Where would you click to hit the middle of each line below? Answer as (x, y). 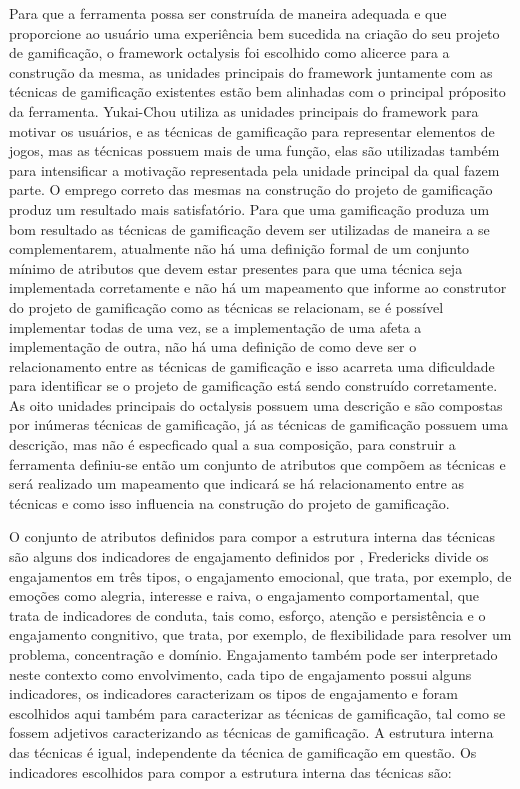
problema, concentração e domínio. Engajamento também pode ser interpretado (253, 654)
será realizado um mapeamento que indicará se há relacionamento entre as (236, 483)
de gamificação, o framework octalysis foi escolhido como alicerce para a (229, 52)
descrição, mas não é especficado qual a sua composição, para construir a (232, 444)
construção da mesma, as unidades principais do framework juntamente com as (251, 71)
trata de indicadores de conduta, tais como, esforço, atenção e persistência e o (247, 614)
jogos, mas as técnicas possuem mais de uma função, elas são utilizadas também (254, 150)
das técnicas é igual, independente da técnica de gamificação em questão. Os (243, 751)
